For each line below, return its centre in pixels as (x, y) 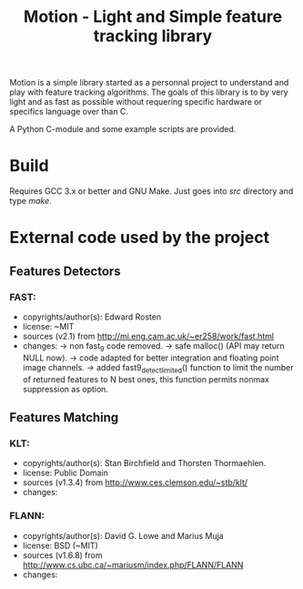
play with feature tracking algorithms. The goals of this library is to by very (149, 92)
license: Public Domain (66, 473)
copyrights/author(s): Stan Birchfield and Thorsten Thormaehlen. (144, 463)
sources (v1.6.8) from (62, 555)
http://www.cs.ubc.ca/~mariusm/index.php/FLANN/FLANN (133, 564)
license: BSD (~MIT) (60, 545)
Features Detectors (65, 271)
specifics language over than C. (69, 112)
